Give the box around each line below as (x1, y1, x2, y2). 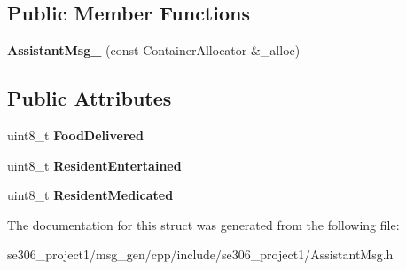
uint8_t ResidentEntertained (7, 155, 182, 174)
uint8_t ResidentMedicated (7, 186, 174, 204)
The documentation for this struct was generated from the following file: (7, 215, 400, 234)
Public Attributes (7, 84, 172, 112)
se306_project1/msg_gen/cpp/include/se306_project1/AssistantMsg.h (7, 245, 394, 264)
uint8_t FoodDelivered (7, 126, 144, 144)
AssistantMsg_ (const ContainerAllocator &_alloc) (7, 41, 301, 60)
